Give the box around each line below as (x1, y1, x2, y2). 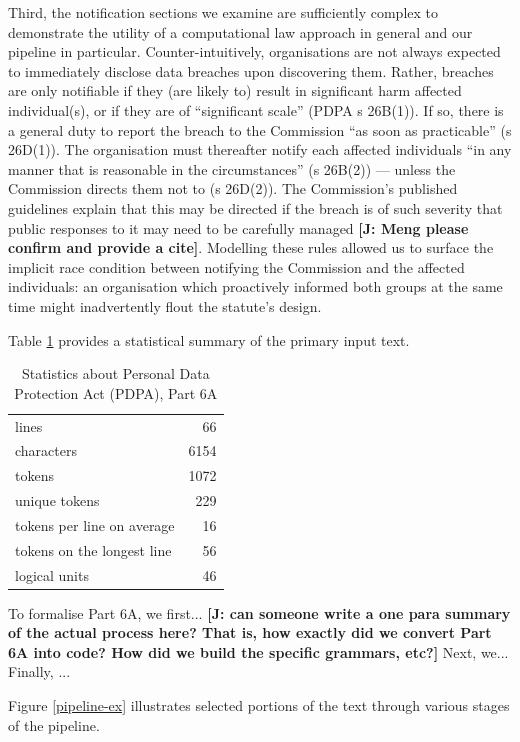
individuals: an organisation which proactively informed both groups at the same (8, 276, 503, 297)
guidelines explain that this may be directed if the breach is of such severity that (8, 197, 503, 218)
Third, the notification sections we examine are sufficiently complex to (8, 2, 438, 22)
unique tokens (15, 490, 100, 511)
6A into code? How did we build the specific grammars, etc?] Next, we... (8, 641, 509, 662)
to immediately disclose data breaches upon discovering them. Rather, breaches (8, 60, 494, 81)
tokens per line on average (15, 514, 175, 535)
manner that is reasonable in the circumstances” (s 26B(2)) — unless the (8, 158, 456, 179)
